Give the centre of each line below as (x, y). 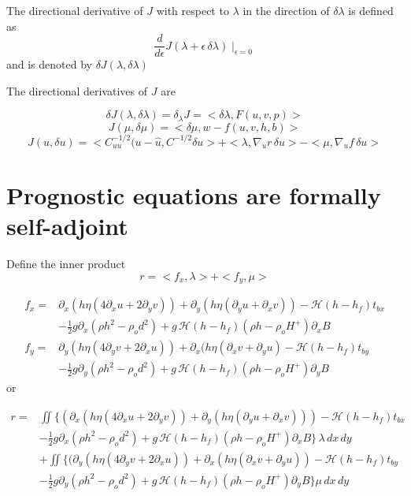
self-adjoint (67, 226)
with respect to (193, 10)
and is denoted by (49, 64)
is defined (371, 10)
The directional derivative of (75, 10)
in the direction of (286, 10)
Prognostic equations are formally (194, 194)
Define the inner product (66, 263)
